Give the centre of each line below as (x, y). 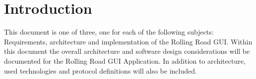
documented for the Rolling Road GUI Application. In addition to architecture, (125, 60)
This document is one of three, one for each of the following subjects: (109, 32)
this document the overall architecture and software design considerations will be (127, 51)
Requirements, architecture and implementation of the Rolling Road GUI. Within (128, 41)
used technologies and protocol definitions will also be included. (100, 70)
